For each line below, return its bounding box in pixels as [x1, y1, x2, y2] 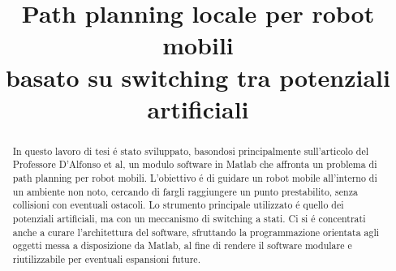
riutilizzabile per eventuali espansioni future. [12, 252, 200, 265]
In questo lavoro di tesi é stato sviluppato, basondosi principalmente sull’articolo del [12, 144, 369, 157]
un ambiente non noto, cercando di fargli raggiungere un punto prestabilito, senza [12, 184, 358, 198]
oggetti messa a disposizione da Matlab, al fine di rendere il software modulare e [12, 239, 352, 252]
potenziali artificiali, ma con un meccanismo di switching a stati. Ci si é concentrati [12, 212, 366, 226]
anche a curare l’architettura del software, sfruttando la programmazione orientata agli [12, 225, 380, 239]
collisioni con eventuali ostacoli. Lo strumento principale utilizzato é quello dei [12, 198, 344, 212]
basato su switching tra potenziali [6, 60, 390, 93]
